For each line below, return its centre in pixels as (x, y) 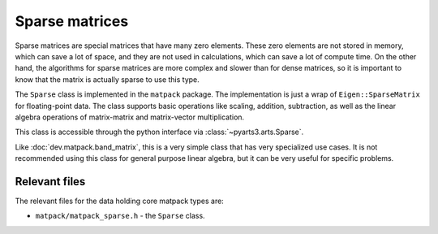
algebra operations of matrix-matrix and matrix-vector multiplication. (130, 117)
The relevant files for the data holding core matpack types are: (120, 201)
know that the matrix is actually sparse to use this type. (107, 79)
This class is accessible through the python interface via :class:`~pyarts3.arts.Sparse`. (159, 132)
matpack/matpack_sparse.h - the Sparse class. (120, 216)
